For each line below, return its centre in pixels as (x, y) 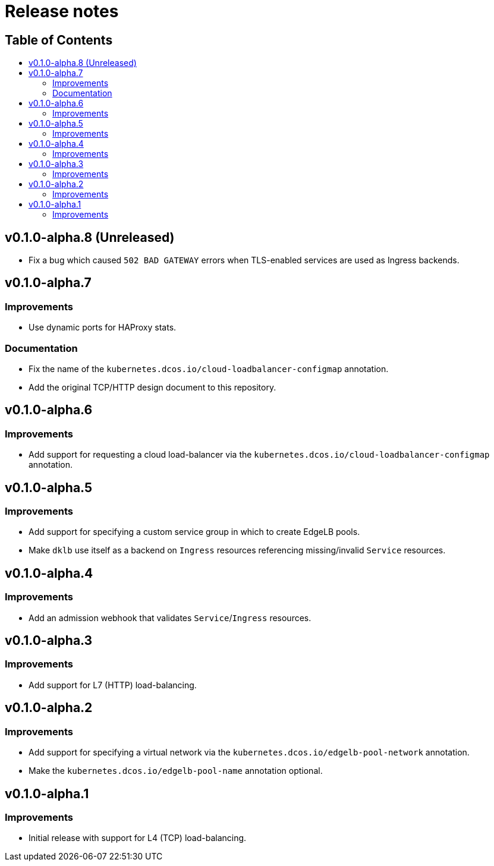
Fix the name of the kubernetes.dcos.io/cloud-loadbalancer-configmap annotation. (209, 369)
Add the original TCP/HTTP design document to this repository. (152, 387)
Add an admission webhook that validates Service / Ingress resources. (170, 618)
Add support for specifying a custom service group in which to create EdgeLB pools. (194, 532)
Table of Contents (59, 40)
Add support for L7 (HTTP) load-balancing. (113, 685)
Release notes (62, 11)
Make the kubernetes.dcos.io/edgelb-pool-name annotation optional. (176, 771)
